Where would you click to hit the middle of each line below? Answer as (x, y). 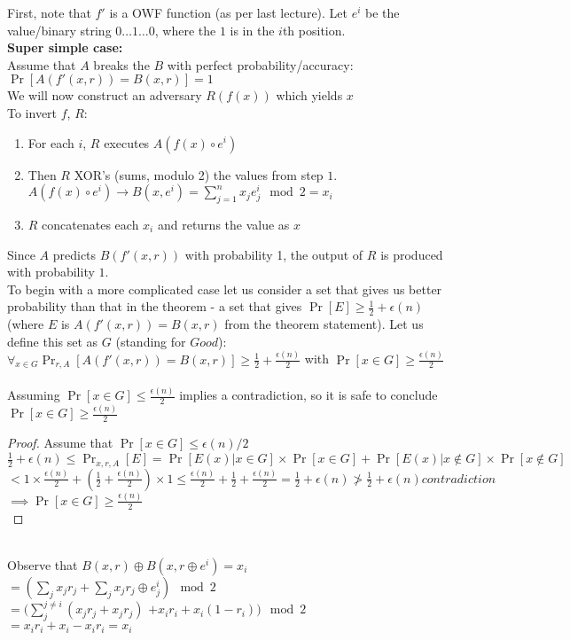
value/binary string (59, 30)
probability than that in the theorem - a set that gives (155, 306)
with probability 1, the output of (274, 254)
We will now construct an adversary (105, 95)
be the (383, 12)
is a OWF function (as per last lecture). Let (229, 12)
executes (127, 142)
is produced (412, 254)
